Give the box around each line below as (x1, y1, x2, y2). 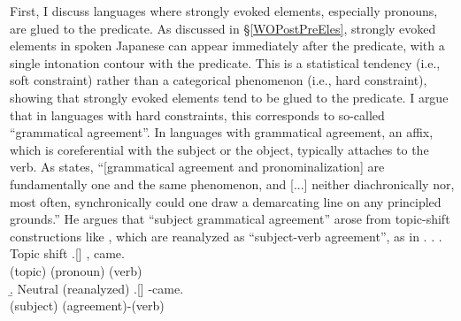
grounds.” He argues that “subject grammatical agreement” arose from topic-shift (10, 210, 450, 228)
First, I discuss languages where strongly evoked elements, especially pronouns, (10, 2, 438, 19)
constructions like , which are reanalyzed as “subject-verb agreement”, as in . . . (10, 226, 442, 245)
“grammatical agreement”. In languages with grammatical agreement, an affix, (10, 123, 434, 141)
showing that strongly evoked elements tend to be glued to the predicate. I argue (10, 88, 449, 106)
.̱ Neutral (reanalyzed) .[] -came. (10, 279, 184, 297)
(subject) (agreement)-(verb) (10, 296, 165, 315)
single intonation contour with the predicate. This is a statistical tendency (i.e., (10, 53, 441, 72)
